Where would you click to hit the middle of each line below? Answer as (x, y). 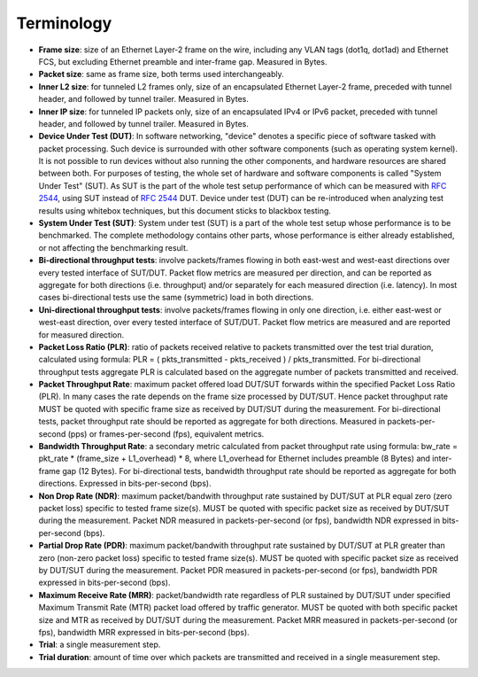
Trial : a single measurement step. (100, 645)
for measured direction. (81, 335)
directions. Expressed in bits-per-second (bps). (125, 484)
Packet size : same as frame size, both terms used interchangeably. (162, 74)
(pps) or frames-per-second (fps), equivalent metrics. (166, 433)
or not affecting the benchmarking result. (113, 247)
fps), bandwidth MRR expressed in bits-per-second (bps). (144, 632)
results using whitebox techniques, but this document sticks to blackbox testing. (185, 210)
